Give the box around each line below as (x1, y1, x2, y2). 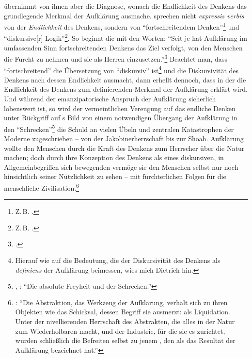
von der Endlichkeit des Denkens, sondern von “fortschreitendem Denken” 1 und (4, 20, 239, 32)
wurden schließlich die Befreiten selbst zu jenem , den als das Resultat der (15, 335, 236, 345)
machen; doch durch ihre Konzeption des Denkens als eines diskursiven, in (4, 152, 224, 163)
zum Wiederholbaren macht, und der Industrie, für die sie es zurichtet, (15, 325, 225, 336)
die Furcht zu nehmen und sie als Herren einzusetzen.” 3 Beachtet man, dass (4, 52, 227, 64)
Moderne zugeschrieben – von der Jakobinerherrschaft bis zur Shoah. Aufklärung (4, 133, 244, 143)
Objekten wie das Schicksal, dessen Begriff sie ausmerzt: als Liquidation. (15, 307, 230, 317)
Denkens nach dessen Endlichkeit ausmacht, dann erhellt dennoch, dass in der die (4, 74, 246, 84)
